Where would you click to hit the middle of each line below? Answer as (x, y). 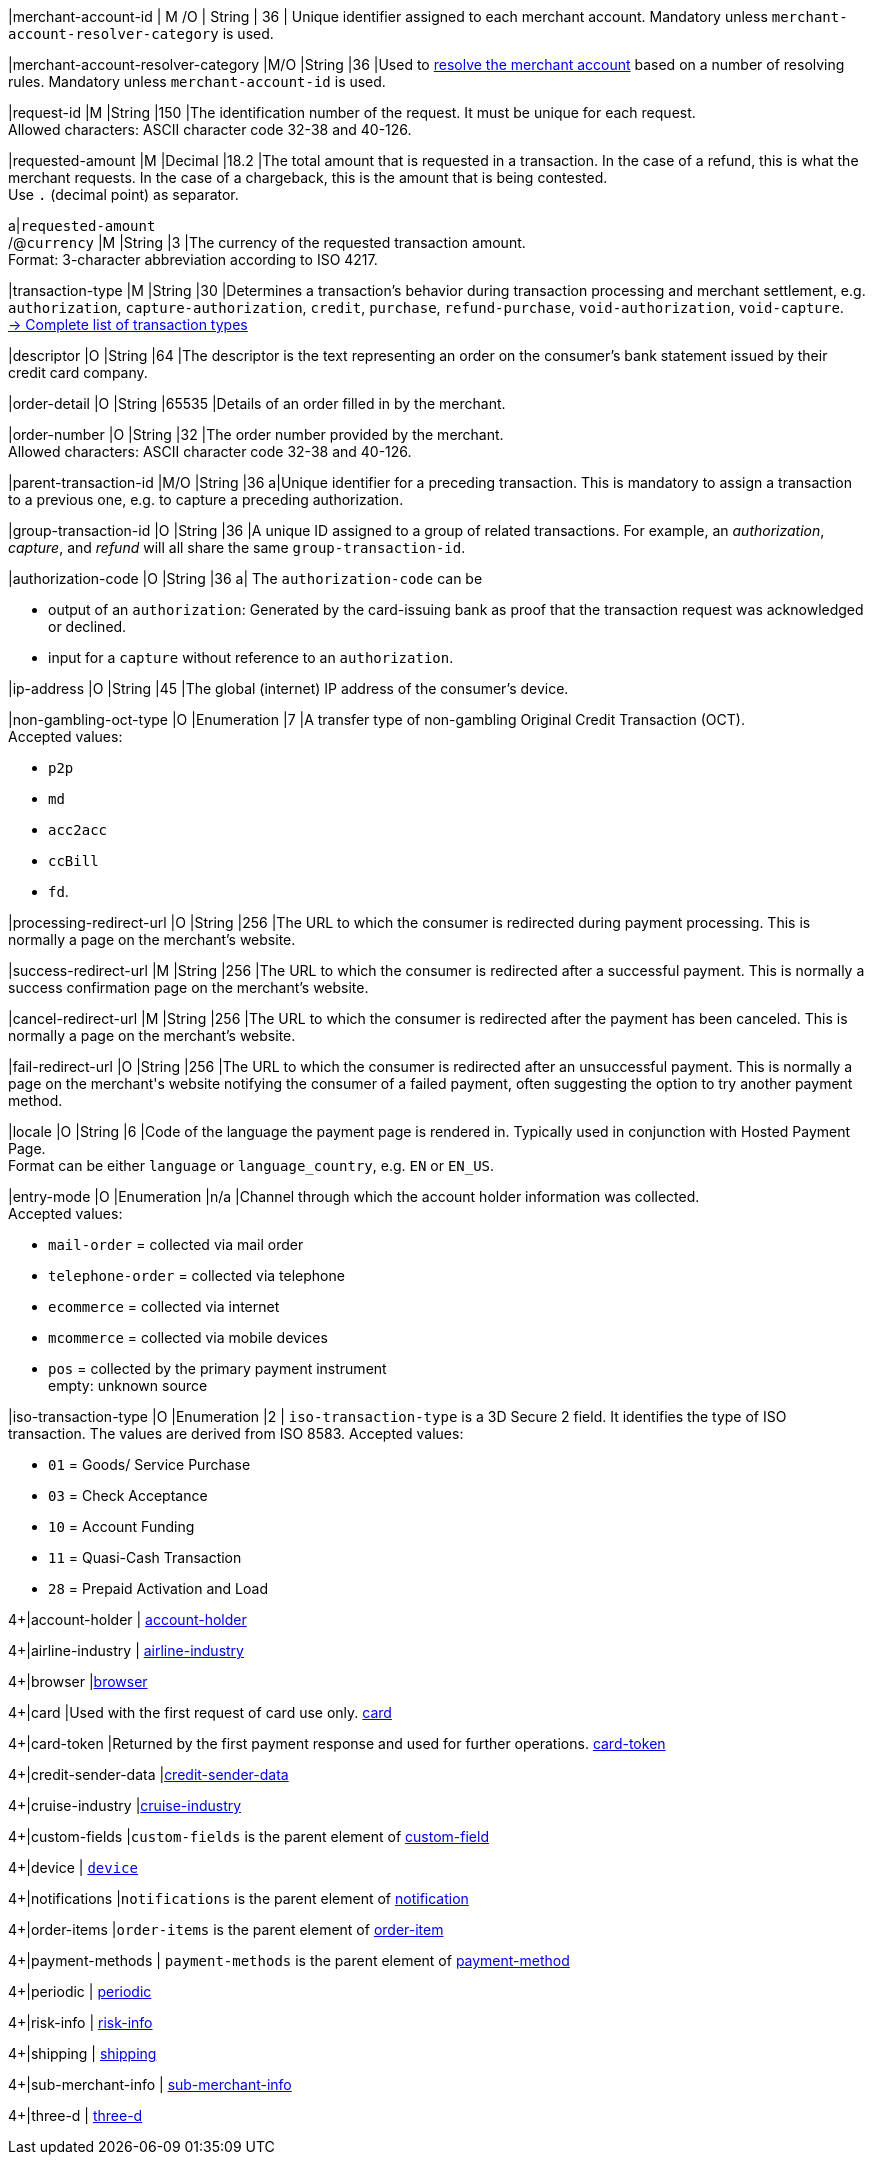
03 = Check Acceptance (128, 1495)
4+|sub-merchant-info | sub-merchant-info (150, 2084)
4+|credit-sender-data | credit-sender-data (148, 1774)
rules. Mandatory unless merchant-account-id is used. (197, 81)
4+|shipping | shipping (82, 2053)
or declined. (87, 626)
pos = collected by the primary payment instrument (217, 1368)
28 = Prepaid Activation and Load (158, 1588)
